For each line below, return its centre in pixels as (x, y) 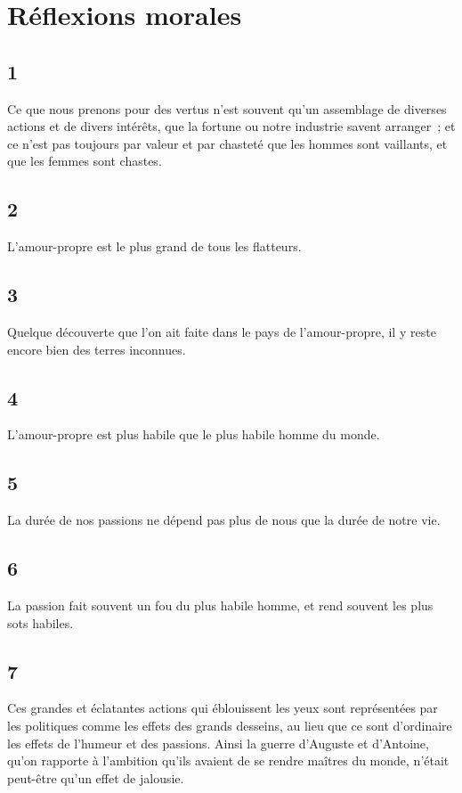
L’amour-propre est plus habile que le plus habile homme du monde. (194, 434)
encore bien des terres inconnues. (97, 349)
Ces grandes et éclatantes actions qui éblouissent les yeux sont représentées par (223, 708)
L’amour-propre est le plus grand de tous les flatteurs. (154, 246)
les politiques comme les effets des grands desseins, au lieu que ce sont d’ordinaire (230, 725)
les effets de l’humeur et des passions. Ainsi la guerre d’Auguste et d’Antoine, (218, 743)
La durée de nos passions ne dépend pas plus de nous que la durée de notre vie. (224, 520)
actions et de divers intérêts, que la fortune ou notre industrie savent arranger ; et (231, 126)
